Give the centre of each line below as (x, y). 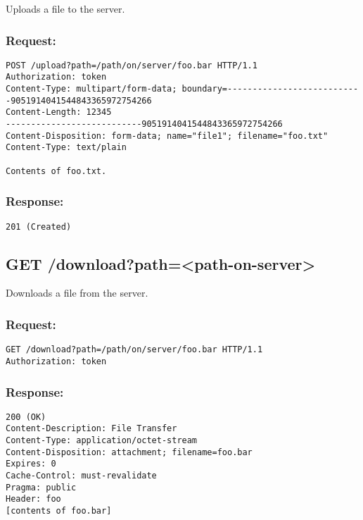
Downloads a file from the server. (77, 293)
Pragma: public (41, 487)
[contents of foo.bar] (59, 511)
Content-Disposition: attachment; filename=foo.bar (129, 452)
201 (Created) (39, 227)
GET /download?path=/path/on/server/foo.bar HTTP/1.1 (134, 350)
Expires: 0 (31, 464)
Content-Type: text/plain (66, 148)
